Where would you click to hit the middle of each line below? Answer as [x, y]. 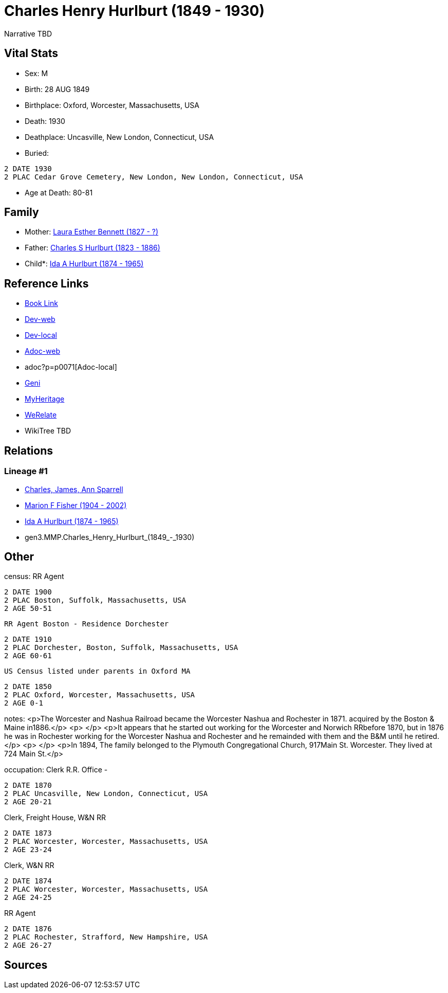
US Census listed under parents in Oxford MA [97, 671]
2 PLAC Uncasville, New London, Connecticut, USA [106, 794]
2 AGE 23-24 [28, 850]
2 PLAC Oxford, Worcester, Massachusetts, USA [99, 695]
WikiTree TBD [48, 431]
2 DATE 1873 [28, 833]
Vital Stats [31, 53]
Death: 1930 [45, 121]
